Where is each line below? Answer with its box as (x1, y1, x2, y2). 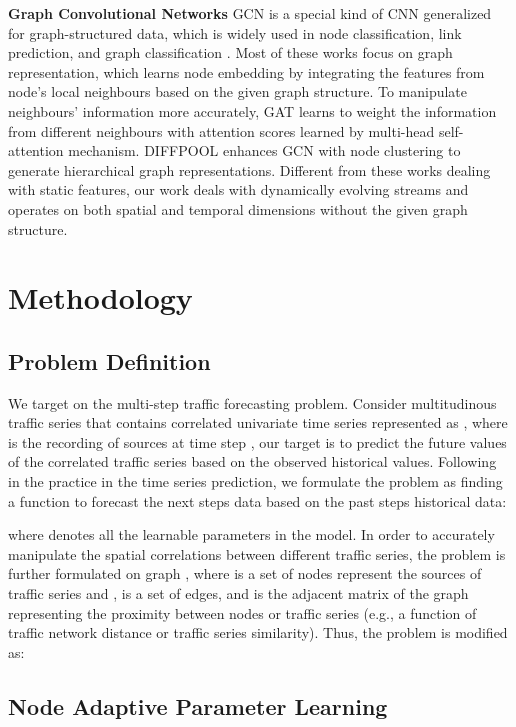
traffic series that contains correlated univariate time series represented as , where (8, 412, 508, 433)
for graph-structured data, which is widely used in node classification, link (8, 22, 462, 43)
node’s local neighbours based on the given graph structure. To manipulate (8, 81, 468, 102)
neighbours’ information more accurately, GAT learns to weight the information (8, 100, 497, 121)
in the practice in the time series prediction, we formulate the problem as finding (8, 471, 503, 492)
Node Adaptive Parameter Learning (8, 690, 388, 721)
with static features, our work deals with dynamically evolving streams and (8, 179, 469, 200)
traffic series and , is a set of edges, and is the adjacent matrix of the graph (8, 583, 469, 604)
